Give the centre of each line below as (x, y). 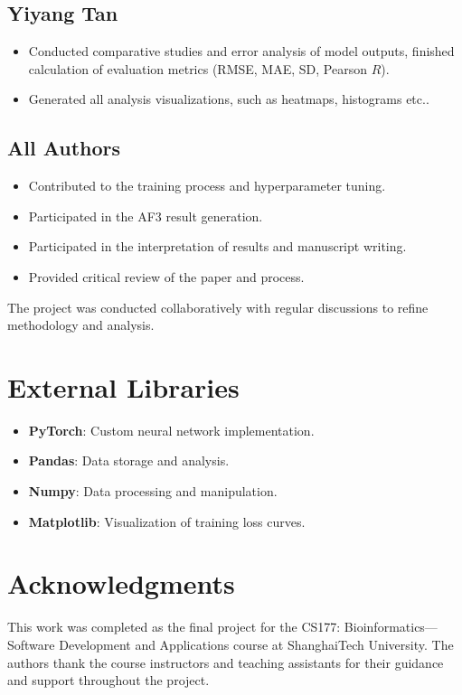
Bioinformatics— (391, 627)
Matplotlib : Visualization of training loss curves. (167, 521)
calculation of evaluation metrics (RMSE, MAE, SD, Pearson (198, 68)
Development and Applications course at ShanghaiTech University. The (256, 644)
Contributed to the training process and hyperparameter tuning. (207, 186)
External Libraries (123, 386)
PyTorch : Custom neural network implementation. (171, 430)
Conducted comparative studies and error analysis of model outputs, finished (241, 51)
